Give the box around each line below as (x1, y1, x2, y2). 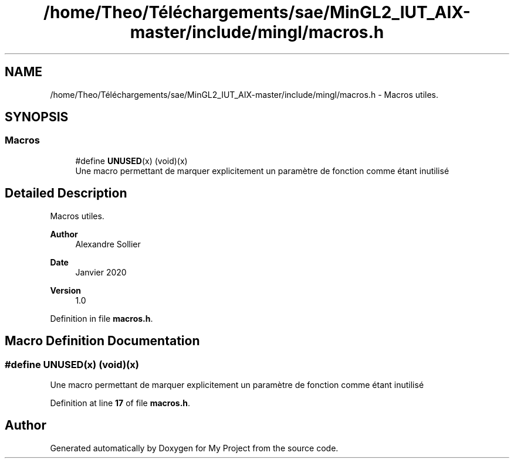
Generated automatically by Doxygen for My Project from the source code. (50, 442, 339, 453)
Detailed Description (5, 186, 127, 201)
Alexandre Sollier (75, 239, 141, 249)
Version (50, 285, 81, 295)
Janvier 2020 (75, 267, 127, 277)
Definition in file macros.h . (50, 313, 153, 324)
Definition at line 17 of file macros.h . (50, 397, 191, 408)
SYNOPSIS (5, 110, 69, 125)
